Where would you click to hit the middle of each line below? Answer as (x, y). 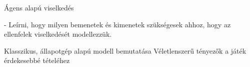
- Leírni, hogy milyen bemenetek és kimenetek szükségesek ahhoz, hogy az (117, 24)
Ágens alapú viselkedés (39, 7)
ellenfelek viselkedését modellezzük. (58, 34)
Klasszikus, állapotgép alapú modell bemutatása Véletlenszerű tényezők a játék (125, 50)
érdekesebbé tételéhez (37, 60)
